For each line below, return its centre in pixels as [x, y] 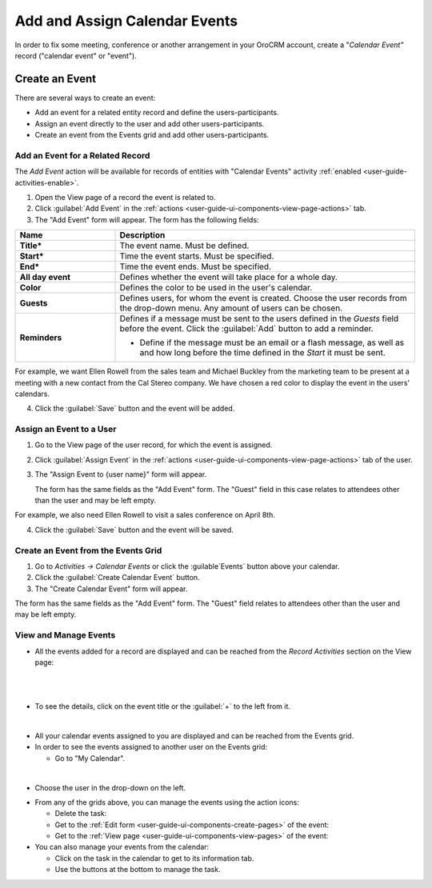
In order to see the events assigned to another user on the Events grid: [151, 747]
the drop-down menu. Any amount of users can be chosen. [231, 308]
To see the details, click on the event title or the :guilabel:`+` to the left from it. [163, 706]
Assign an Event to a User [66, 430]
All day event [45, 278]
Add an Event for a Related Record [82, 155]
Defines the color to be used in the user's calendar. [216, 288]
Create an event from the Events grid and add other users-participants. [152, 135]
